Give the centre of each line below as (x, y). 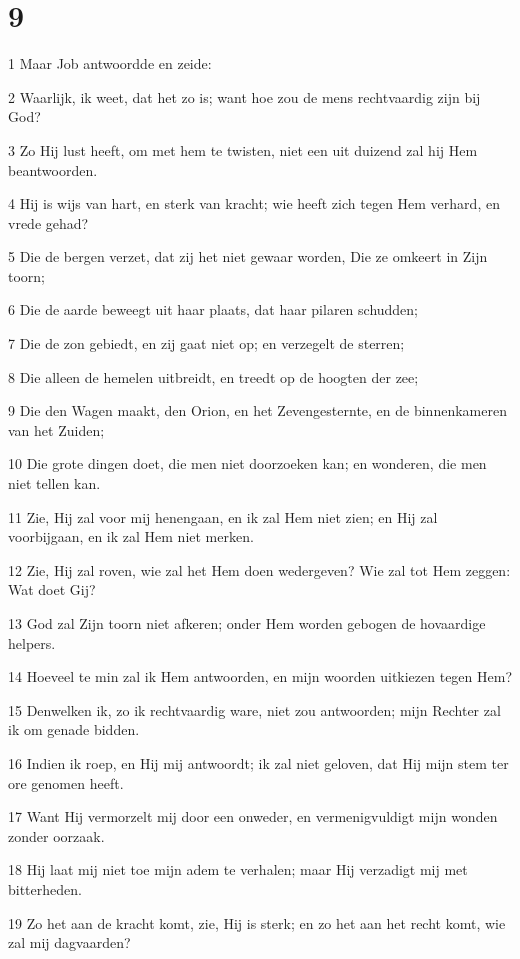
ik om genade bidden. (74, 729)
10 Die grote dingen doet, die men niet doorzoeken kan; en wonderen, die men (247, 463)
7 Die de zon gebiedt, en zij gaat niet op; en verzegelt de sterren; (206, 343)
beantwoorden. (53, 169)
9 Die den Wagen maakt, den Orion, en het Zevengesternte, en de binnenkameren (257, 410)
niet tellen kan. (54, 483)
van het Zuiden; (56, 429)
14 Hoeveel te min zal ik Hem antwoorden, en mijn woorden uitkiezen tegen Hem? (260, 676)
